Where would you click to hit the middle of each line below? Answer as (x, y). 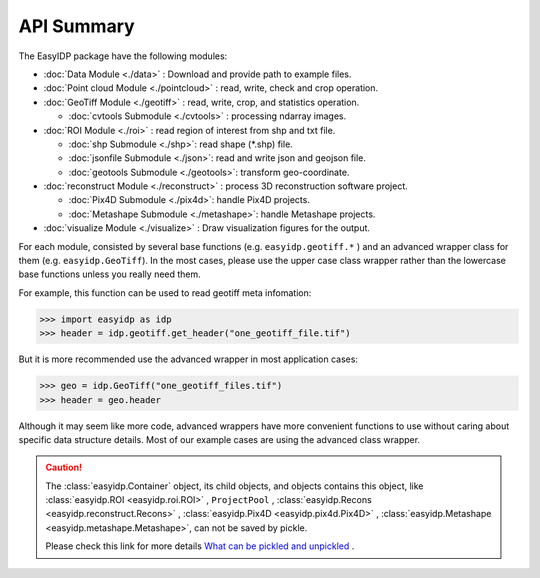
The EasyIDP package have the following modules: (123, 56)
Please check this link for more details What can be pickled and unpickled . (200, 546)
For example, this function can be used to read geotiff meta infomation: (165, 292)
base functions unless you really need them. (110, 274)
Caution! (64, 467)
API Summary (76, 26)
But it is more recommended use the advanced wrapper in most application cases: (188, 359)
